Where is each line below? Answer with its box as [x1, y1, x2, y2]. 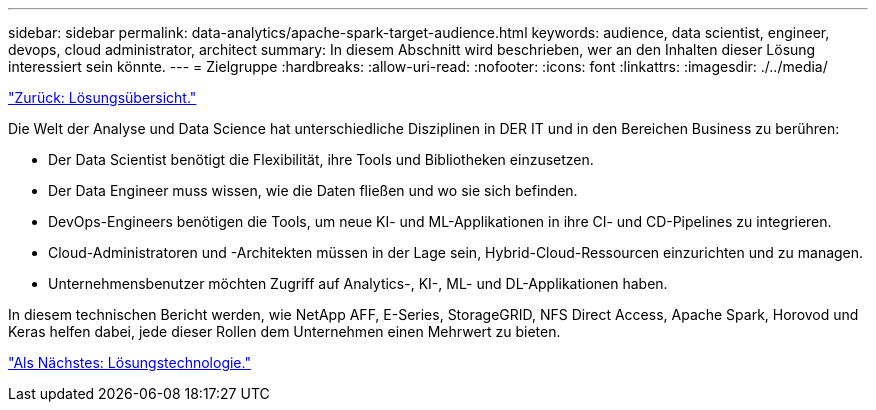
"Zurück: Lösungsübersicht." [8, 89, 197, 106]
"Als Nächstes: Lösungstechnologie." [8, 354, 251, 371]
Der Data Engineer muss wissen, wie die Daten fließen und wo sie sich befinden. [48, 182, 578, 199]
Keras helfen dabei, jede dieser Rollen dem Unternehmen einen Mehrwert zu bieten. [8, 323, 561, 340]
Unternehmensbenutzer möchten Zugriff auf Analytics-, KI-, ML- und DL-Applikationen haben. [48, 275, 668, 292]
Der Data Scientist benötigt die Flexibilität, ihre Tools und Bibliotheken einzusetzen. [48, 151, 594, 168]
